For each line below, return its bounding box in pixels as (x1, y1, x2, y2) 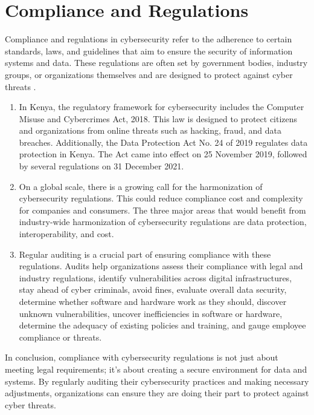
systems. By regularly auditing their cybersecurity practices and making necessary (5, 374, 309, 387)
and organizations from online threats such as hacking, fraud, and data (19, 124, 281, 137)
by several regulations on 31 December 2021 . (19, 160, 184, 172)
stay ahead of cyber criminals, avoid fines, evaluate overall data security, (19, 283, 287, 296)
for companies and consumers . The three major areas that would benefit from (19, 203, 306, 216)
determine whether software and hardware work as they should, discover (19, 295, 287, 307)
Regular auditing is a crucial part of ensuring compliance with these (19, 247, 271, 260)
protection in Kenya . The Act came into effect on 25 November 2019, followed (19, 148, 307, 160)
